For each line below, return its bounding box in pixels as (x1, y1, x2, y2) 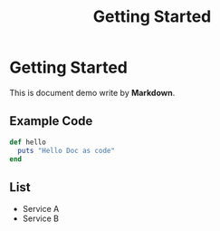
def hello (9, 138, 47, 147)
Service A (22, 204, 60, 215)
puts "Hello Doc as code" (17, 146, 116, 155)
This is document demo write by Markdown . (9, 87, 176, 98)
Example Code (9, 113, 93, 129)
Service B (22, 213, 59, 224)
